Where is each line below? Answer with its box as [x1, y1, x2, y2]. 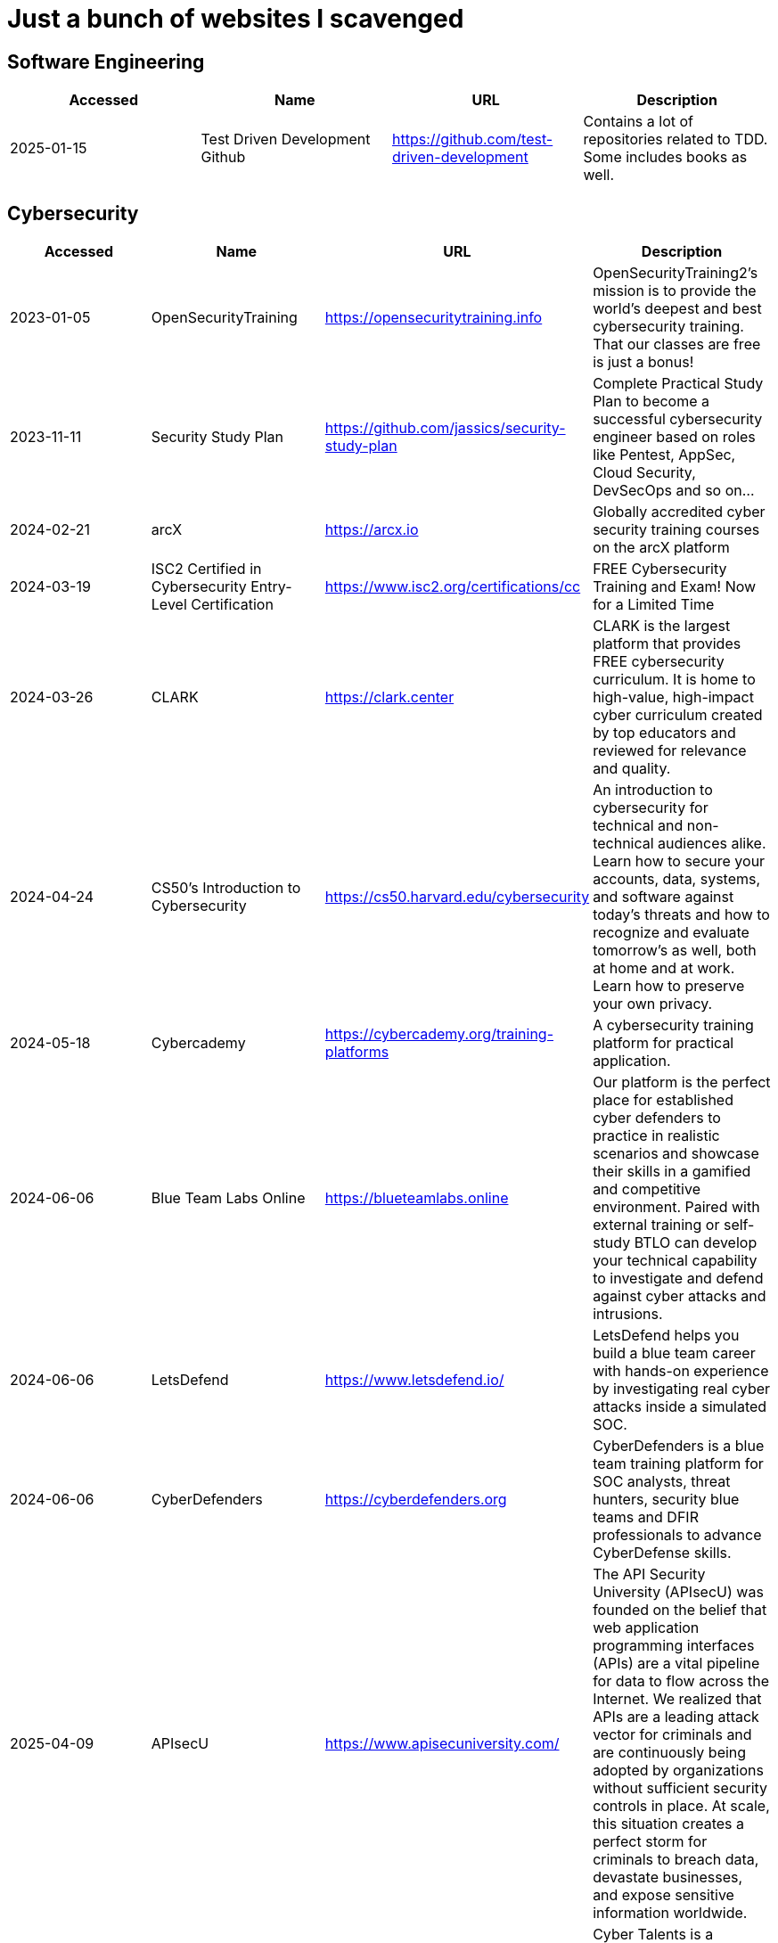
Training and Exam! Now [593, 578, 757, 596]
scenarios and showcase [593, 1144, 759, 1163]
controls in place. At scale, [593, 1797, 770, 1816]
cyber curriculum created [593, 706, 763, 725]
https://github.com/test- [392, 130, 553, 149]
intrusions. [593, 1305, 663, 1324]
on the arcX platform [593, 538, 730, 557]
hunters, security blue [593, 1490, 740, 1509]
